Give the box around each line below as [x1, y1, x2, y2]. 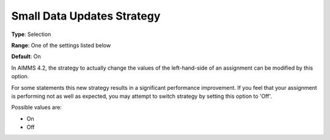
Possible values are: [11, 104, 62, 111]
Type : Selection [11, 31, 51, 38]
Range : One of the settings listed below [11, 42, 111, 49]
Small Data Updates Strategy [11, 9, 161, 23]
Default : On [11, 53, 41, 61]
